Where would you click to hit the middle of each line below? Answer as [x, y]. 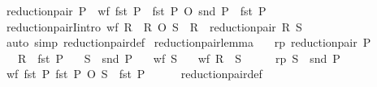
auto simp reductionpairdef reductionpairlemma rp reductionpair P [188, 42]
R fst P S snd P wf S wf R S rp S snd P [179, 58]
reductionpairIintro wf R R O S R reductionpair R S [154, 26]
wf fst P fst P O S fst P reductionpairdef [134, 74]
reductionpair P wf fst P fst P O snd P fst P [136, 10]
